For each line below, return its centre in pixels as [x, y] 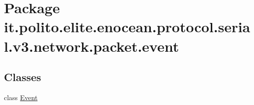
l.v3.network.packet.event [92, 46]
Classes [23, 77]
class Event [21, 97]
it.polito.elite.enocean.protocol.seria [127, 27]
